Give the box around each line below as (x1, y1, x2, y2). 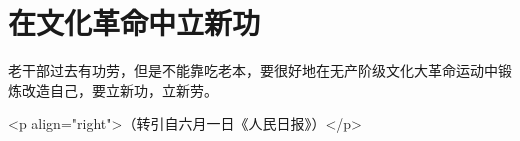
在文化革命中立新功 (8, 2, 261, 43)
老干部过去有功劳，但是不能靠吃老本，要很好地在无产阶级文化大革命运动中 (8, 60, 498, 81)
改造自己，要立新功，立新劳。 (21, 79, 218, 100)
